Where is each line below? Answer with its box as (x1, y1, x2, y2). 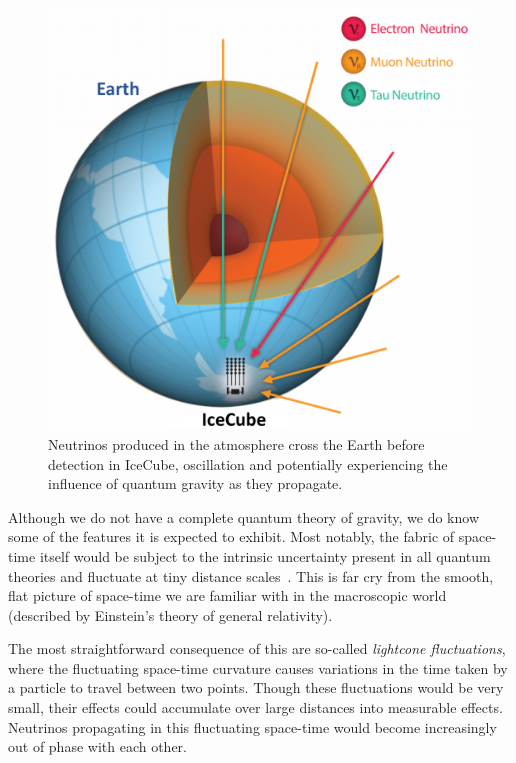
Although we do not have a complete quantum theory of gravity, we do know (8, 506, 480, 527)
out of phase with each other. (8, 736, 188, 757)
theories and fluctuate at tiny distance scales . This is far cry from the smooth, (8, 565, 494, 586)
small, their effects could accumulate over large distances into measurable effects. (8, 697, 503, 718)
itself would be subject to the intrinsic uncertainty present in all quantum (39, 545, 491, 566)
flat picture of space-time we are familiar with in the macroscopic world (8, 585, 447, 606)
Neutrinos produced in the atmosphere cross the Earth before (48, 433, 425, 454)
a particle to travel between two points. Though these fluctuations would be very (8, 677, 504, 698)
